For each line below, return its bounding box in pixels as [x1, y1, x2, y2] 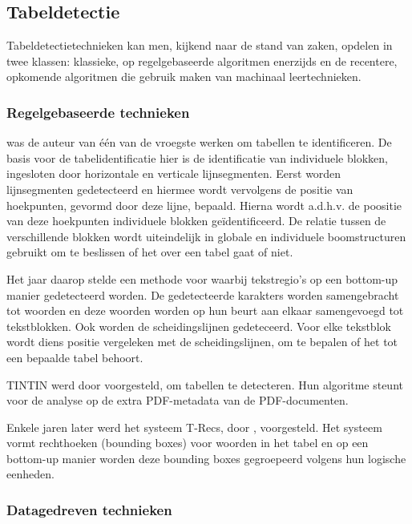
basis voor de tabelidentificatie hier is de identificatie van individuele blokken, [6, 149, 388, 166]
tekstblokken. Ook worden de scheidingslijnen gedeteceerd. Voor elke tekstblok [6, 317, 391, 334]
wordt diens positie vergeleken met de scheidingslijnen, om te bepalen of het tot [6, 333, 398, 350]
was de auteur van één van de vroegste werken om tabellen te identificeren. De [6, 134, 392, 151]
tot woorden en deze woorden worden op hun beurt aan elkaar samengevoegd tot [6, 302, 404, 319]
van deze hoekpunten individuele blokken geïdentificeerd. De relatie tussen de [6, 212, 386, 229]
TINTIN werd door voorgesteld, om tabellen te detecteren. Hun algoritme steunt [6, 376, 403, 393]
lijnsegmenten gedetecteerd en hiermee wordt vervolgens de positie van [6, 180, 353, 197]
